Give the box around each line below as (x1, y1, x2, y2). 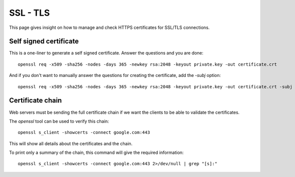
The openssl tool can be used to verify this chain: (9, 118, 109, 124)
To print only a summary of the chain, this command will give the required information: (9, 150, 184, 155)
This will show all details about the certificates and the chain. (9, 140, 133, 147)
